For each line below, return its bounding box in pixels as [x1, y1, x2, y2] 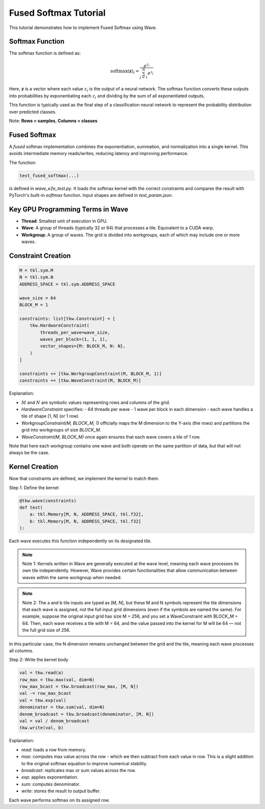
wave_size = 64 [19, 295, 56, 301]
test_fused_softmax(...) [19, 173, 79, 178]
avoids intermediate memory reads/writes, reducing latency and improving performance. [9, 151, 188, 156]
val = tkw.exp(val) [19, 697, 66, 703]
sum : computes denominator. [21, 781, 80, 787]
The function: [9, 159, 36, 165]
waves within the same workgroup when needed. [22, 574, 122, 580]
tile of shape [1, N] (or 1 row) [21, 413, 79, 419]
